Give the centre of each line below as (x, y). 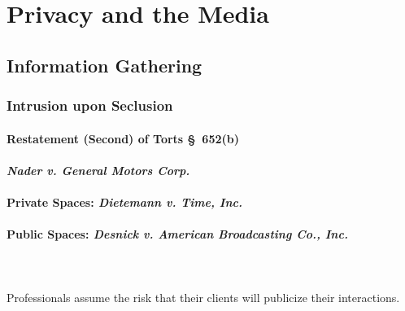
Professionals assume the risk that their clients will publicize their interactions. (203, 297)
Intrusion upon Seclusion (90, 105)
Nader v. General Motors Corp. (98, 170)
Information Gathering (105, 65)
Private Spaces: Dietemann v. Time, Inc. (124, 201)
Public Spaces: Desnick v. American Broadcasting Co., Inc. (177, 234)
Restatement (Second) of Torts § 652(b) (123, 138)
